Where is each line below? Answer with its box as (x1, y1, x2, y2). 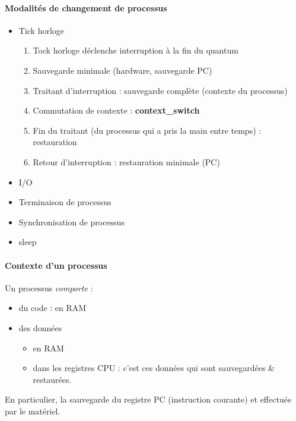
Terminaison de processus (18, 196, 112, 208)
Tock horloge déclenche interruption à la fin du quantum (33, 44, 238, 56)
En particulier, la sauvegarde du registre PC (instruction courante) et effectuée (5, 393, 292, 406)
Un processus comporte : (5, 281, 93, 294)
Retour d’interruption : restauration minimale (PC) (33, 155, 220, 168)
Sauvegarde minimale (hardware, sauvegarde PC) (33, 64, 212, 76)
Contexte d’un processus (5, 259, 107, 271)
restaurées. (33, 373, 72, 385)
